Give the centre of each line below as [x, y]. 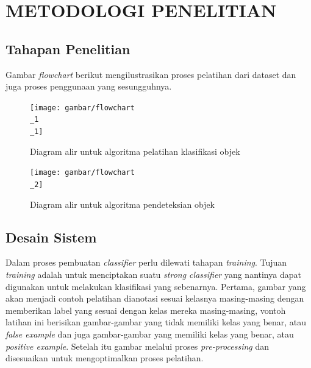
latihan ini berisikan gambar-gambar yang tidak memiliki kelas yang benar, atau [156, 322]
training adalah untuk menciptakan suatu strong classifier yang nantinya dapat [153, 274]
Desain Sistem [51, 237]
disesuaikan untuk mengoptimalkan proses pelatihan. [105, 358]
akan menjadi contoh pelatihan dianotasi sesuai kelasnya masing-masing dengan [155, 298]
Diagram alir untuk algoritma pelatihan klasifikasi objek [135, 151]
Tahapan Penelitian [68, 48]
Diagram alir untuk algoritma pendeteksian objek [122, 204]
